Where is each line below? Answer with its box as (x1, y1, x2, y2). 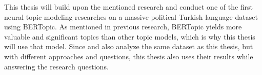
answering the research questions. (4, 61, 109, 71)
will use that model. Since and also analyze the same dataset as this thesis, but (4, 41, 253, 52)
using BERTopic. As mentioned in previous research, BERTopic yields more (4, 21, 242, 32)
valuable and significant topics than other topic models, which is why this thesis (4, 31, 255, 42)
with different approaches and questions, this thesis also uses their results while (4, 51, 253, 61)
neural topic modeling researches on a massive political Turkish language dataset (4, 11, 258, 22)
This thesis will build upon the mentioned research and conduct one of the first (4, 2, 253, 12)
